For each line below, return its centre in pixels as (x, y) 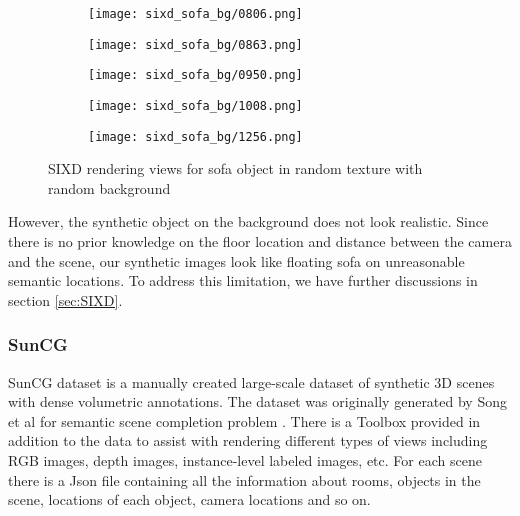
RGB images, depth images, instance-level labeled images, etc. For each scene (245, 460)
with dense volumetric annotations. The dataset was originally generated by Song (257, 401)
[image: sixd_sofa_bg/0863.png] (195, 44)
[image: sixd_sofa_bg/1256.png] (195, 136)
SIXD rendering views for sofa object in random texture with (235, 168)
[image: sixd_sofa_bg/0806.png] (195, 14)
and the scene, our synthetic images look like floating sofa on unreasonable (236, 260)
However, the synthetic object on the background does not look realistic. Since (248, 221)
